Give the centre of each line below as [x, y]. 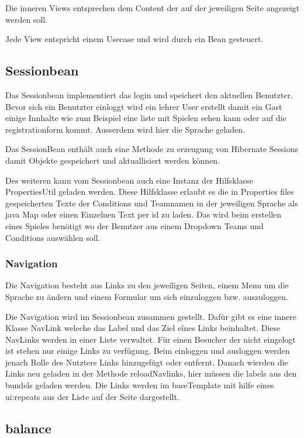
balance [28, 428]
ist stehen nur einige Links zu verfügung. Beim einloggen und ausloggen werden [148, 351]
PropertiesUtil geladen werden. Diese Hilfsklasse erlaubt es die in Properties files [150, 192]
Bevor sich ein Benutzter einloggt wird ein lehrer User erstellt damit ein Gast [144, 106]
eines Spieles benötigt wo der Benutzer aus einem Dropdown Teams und [134, 225]
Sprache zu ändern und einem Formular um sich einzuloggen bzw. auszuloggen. [147, 296]
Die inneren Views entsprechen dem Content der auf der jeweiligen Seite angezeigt [153, 8]
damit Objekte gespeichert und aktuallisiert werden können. [113, 160]
